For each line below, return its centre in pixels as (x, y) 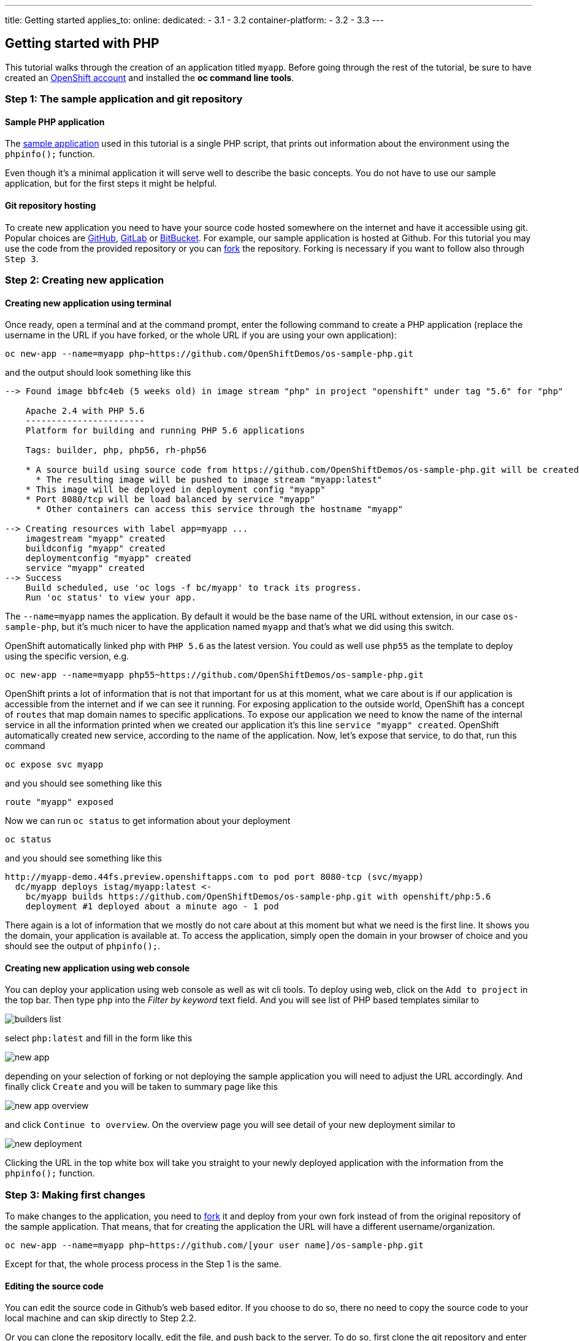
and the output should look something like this (98, 373)
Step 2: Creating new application (85, 280)
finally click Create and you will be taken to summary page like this (141, 1087)
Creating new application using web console (98, 968)
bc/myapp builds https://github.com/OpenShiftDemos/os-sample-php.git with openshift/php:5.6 (258, 897)
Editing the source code (54, 1286)
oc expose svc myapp (54, 765)
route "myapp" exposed (59, 802)
